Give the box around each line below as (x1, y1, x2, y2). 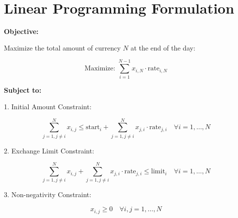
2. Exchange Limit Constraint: (4, 145, 95, 155)
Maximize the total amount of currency (4, 42, 121, 52)
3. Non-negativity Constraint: (4, 189, 92, 200)
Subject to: (4, 85, 42, 95)
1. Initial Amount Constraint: (4, 101, 92, 112)
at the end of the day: (130, 42, 195, 52)
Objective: (4, 26, 39, 36)
